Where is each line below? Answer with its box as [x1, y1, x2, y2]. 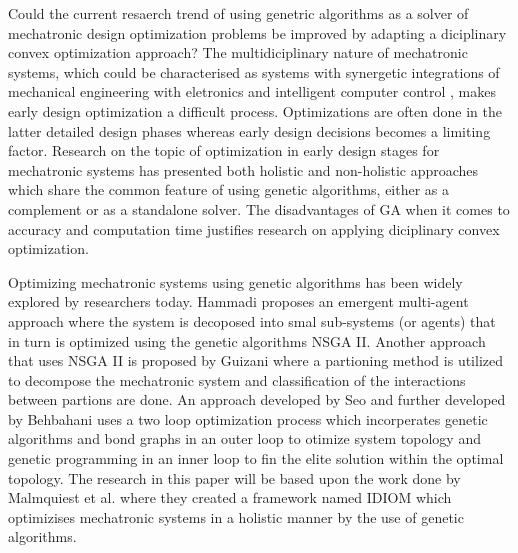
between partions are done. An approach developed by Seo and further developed [8, 389, 506, 410]
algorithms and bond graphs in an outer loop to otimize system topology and [8, 428, 481, 449]
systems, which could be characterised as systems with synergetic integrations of [8, 61, 500, 82]
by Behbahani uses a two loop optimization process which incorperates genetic [8, 408, 488, 429]
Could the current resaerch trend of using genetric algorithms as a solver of [8, 3, 469, 23]
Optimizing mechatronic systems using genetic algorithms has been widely [8, 271, 463, 292]
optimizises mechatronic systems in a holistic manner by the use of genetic [8, 506, 464, 527]
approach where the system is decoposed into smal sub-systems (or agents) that [8, 310, 496, 331]
